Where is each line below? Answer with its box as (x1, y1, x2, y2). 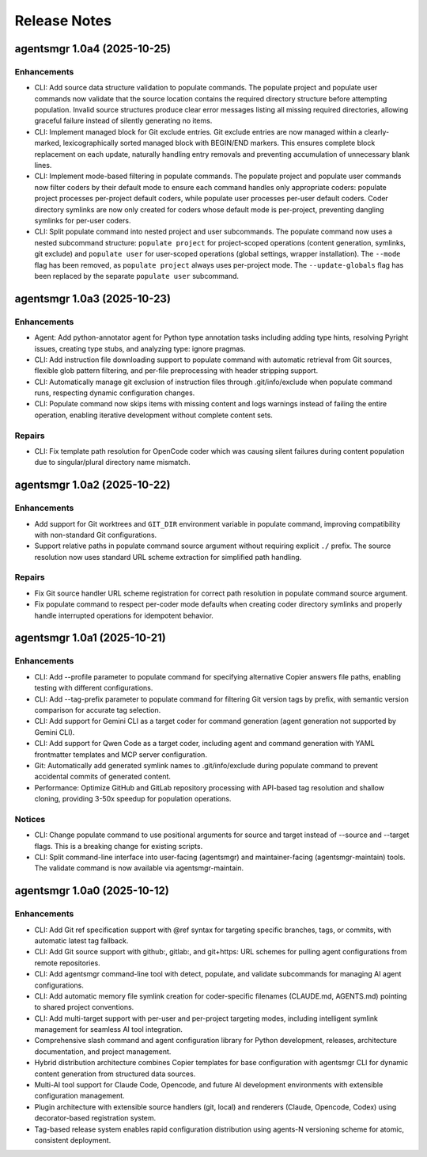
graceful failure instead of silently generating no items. (34, 116, 213, 126)
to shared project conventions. (34, 1003, 134, 1012)
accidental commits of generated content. (34, 772, 172, 782)
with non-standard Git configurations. (34, 530, 157, 539)
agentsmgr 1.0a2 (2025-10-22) (14, 478, 171, 492)
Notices (14, 813, 46, 824)
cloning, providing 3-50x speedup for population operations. (34, 794, 232, 804)
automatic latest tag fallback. (34, 935, 129, 946)
